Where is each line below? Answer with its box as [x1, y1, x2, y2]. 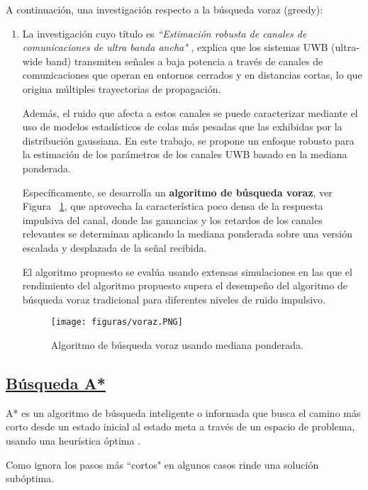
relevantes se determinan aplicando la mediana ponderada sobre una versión [22, 226, 353, 241]
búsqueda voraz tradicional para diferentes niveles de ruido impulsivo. [22, 291, 325, 306]
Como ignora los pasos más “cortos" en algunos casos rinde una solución [6, 457, 319, 472]
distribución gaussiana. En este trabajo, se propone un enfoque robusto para [22, 133, 355, 147]
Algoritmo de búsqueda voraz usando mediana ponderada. [50, 337, 303, 352]
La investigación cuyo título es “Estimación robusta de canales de [22, 26, 307, 40]
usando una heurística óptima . [6, 433, 141, 447]
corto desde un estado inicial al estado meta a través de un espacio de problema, [6, 419, 355, 434]
